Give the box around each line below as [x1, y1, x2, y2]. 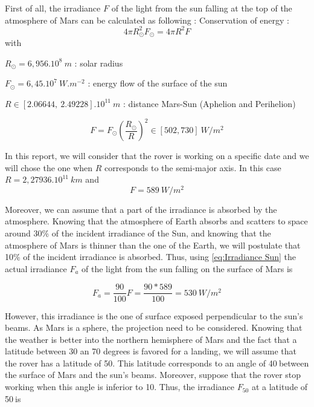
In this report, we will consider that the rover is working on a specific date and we [5, 149, 309, 162]
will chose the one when [5, 161, 93, 174]
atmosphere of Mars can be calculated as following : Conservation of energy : [5, 13, 290, 26]
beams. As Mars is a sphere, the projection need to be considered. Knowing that [5, 321, 303, 334]
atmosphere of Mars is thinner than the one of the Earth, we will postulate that [5, 238, 301, 251]
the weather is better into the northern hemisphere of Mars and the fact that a [5, 333, 297, 345]
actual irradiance [5, 262, 67, 275]
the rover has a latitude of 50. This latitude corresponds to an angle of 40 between [5, 356, 309, 369]
